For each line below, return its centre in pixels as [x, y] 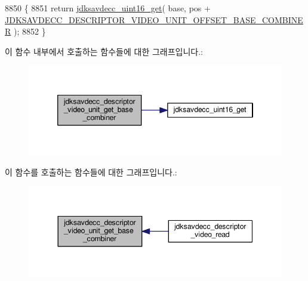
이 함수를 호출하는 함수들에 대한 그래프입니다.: [91, 172]
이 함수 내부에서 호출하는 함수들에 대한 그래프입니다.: [104, 51]
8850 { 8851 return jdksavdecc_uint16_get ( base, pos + [108, 8]
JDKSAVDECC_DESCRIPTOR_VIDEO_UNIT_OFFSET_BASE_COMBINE [154, 19]
